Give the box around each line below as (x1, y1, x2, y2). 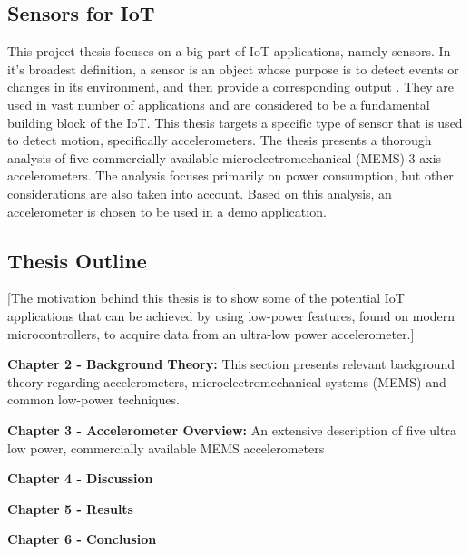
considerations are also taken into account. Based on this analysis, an (7, 183, 392, 202)
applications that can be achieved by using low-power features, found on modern (7, 306, 455, 325)
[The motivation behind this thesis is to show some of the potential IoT (7, 288, 405, 307)
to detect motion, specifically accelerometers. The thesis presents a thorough (7, 131, 432, 150)
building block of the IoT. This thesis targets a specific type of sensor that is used (7, 112, 463, 131)
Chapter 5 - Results (7, 499, 133, 518)
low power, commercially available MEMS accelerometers (7, 438, 325, 457)
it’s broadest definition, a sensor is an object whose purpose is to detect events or (7, 59, 459, 78)
